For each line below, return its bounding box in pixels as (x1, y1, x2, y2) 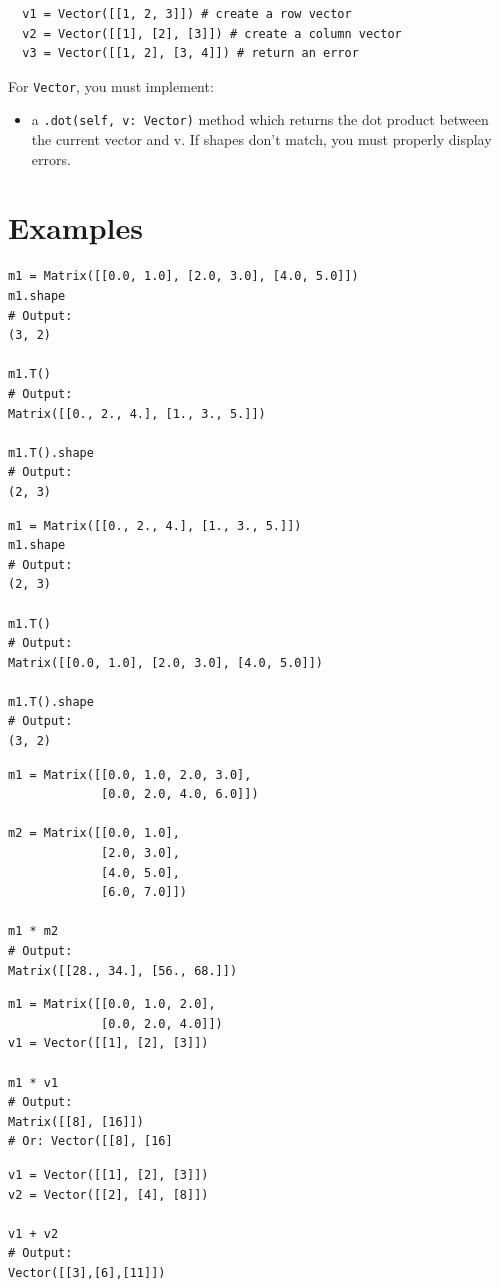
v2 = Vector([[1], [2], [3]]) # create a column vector (22, 26, 402, 41)
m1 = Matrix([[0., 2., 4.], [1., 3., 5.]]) (8, 518, 302, 533)
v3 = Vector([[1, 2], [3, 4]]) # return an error (22, 46, 359, 61)
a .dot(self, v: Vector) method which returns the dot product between (31, 109, 489, 130)
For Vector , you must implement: (8, 75, 214, 96)
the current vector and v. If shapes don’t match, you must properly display (31, 129, 492, 150)
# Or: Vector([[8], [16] (8, 1134, 173, 1149)
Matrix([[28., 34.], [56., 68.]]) (8, 963, 238, 978)
